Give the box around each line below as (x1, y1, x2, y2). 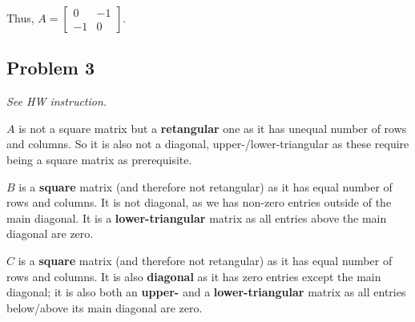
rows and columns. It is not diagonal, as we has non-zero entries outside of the (6, 194, 392, 211)
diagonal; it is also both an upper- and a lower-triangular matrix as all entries (6, 284, 406, 300)
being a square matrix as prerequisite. (6, 151, 192, 167)
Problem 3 (6, 55, 95, 80)
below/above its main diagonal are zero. (6, 299, 203, 316)
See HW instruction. (6, 93, 107, 110)
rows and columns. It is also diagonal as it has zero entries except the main (6, 268, 381, 284)
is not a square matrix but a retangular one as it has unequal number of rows (18, 119, 407, 136)
